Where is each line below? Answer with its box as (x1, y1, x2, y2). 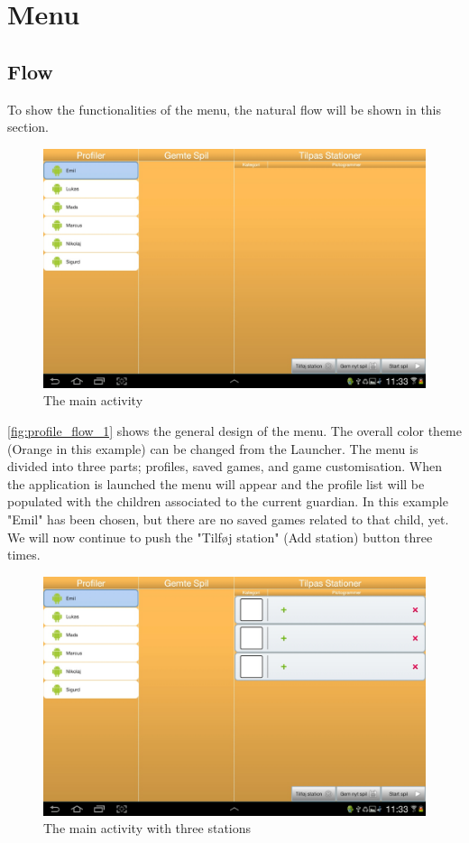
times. (7, 545, 41, 564)
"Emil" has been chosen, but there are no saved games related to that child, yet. (7, 509, 449, 528)
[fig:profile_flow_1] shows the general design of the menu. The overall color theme (7, 421, 462, 440)
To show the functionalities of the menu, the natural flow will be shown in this (7, 99, 442, 118)
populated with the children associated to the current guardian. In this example (7, 492, 448, 511)
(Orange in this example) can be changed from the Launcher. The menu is (7, 439, 418, 458)
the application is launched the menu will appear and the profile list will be (7, 474, 425, 493)
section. (7, 117, 49, 136)
